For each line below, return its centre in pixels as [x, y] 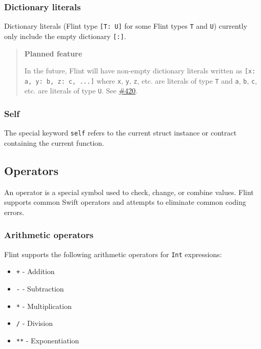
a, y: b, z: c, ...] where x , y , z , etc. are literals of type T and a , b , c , [141, 80]
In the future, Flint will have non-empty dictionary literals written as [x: [140, 71]
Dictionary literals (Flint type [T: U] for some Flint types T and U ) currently [126, 26]
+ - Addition [35, 271]
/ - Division [35, 323]
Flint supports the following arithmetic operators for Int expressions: [113, 254]
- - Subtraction [40, 289]
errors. [14, 212]
